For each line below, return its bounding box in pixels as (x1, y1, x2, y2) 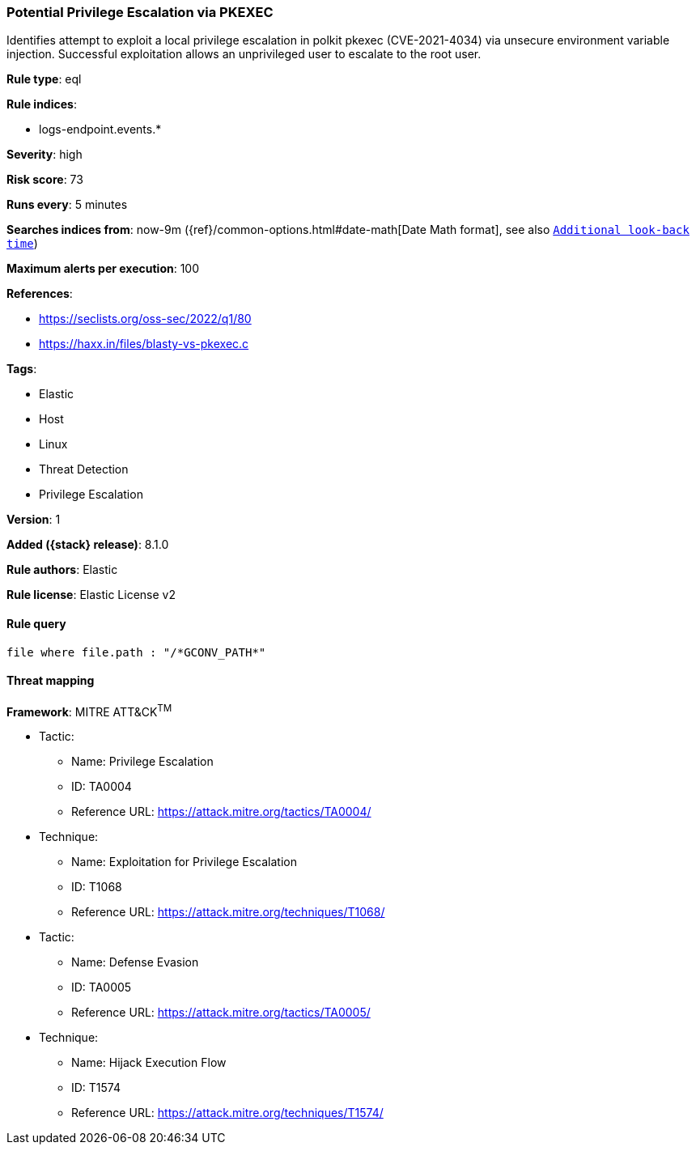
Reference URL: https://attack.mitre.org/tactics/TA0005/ (71, 1005, 371, 1020)
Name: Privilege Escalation (71, 754, 214, 769)
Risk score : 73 (6, 172, 83, 187)
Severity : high (6, 147, 83, 162)
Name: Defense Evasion (71, 955, 199, 970)
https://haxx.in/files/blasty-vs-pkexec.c (39, 337, 249, 351)
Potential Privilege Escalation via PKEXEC (6, 4, 274, 20)
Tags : (6, 362, 37, 376)
